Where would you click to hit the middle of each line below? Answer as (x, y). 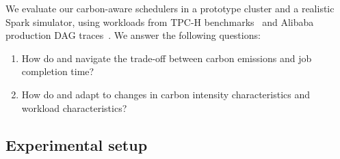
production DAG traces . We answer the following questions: (133, 35)
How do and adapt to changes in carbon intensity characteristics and (166, 94)
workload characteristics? (74, 107)
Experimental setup (77, 144)
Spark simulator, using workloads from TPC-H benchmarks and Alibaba (160, 21)
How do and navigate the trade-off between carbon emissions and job (167, 58)
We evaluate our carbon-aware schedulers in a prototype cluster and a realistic (170, 8)
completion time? (58, 71)
